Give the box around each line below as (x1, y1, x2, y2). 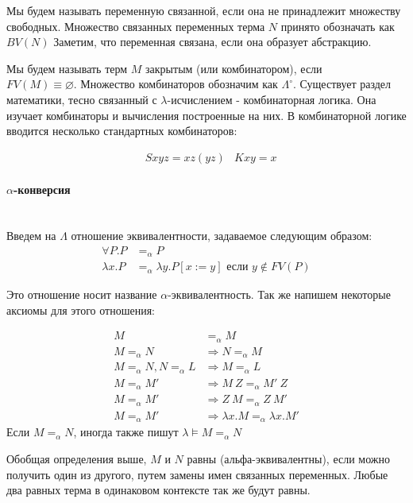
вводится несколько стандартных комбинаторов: (6, 122, 237, 139)
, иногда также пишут (73, 424, 179, 440)
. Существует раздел (293, 75, 392, 92)
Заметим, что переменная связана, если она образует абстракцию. (53, 33, 372, 50)
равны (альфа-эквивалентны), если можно (187, 450, 390, 466)
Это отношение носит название (6, 286, 157, 303)
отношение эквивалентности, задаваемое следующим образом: (71, 227, 372, 244)
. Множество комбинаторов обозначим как (73, 75, 278, 92)
